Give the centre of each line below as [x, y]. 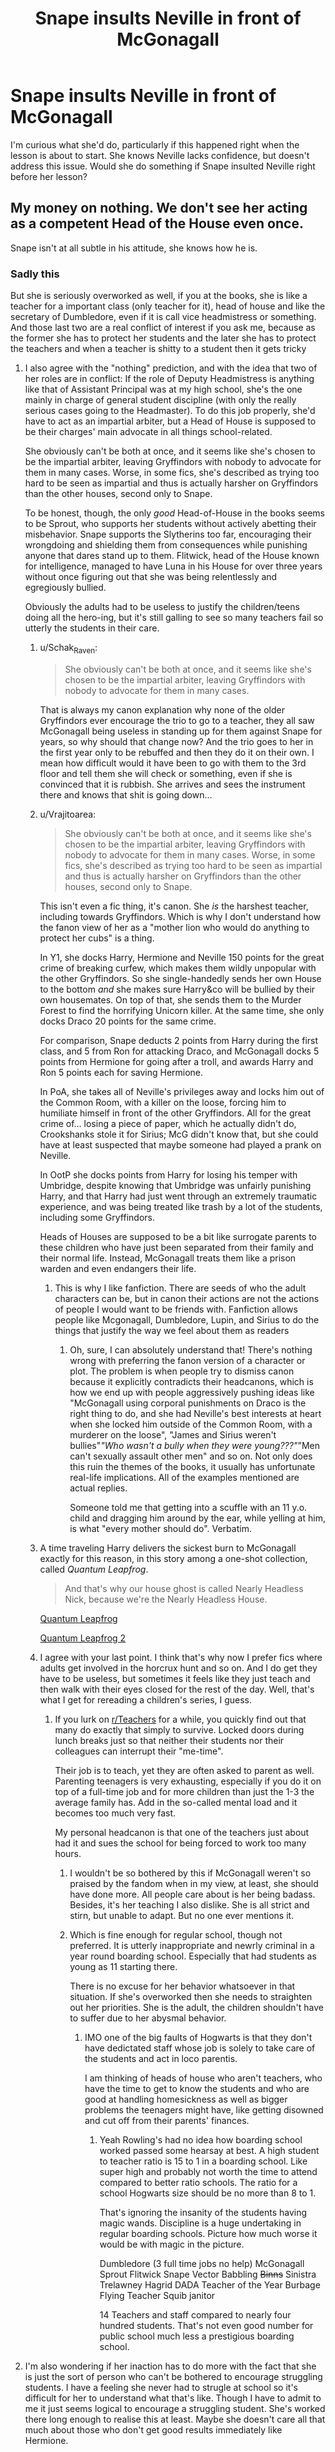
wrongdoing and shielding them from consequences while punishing [166, 545]
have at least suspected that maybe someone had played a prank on [180, 1144]
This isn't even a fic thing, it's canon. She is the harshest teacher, [174, 906]
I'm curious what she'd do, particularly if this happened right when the [155, 144]
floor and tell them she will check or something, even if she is [166, 773]
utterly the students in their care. [92, 628]
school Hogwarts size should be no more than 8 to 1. [208, 2193]
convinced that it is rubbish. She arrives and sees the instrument [172, 784]
